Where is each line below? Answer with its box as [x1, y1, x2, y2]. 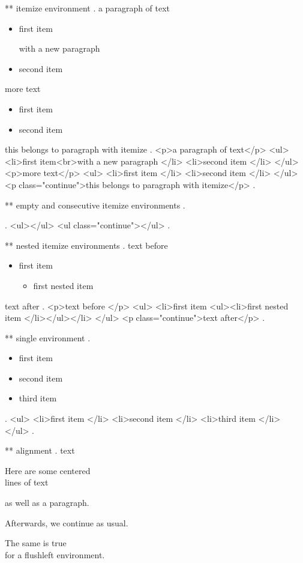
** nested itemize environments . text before [5, 239, 168, 251]
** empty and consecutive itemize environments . [5, 198, 185, 211]
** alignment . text [5, 444, 75, 457]
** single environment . [5, 331, 91, 344]
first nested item [33, 279, 94, 291]
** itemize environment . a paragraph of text [5, 2, 170, 14]
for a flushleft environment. [5, 548, 105, 561]
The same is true [5, 537, 67, 549]
